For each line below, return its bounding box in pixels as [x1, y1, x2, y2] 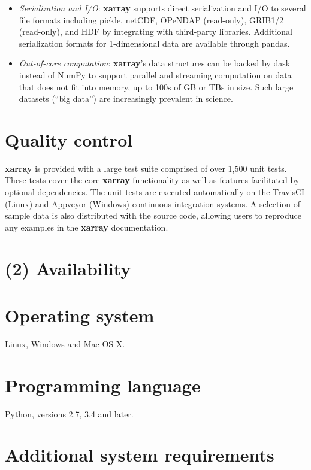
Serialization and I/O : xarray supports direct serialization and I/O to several [19, 2, 306, 14]
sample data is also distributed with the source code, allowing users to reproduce [5, 209, 301, 222]
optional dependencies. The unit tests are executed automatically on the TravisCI [5, 186, 305, 198]
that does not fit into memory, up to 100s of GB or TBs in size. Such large [19, 80, 294, 93]
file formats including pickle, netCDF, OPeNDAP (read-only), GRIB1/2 [19, 13, 284, 26]
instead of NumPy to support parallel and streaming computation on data [19, 68, 292, 81]
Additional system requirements [5, 442, 274, 467]
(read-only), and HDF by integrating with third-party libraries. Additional [19, 25, 292, 38]
